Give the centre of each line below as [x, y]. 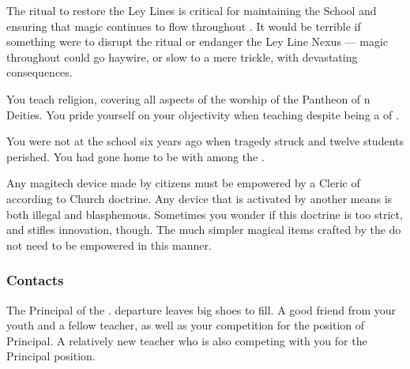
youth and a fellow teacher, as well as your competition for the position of [186, 325]
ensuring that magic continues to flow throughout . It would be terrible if [184, 26]
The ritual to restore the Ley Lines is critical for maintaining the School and [192, 10]
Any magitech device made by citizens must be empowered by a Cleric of [183, 183]
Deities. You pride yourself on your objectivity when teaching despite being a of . [203, 114]
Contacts [35, 280]
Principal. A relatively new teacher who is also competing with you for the [187, 340]
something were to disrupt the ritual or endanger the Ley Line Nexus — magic [197, 41]
